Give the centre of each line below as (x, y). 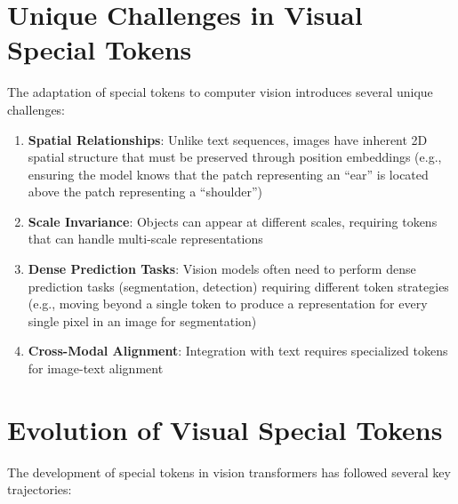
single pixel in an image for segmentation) (142, 320)
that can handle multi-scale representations (145, 239)
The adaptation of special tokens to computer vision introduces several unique (220, 92)
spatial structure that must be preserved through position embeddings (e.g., (235, 157)
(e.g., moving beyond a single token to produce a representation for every (228, 304)
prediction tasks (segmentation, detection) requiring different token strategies (238, 286)
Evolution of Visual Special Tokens (225, 429)
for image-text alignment (96, 368)
